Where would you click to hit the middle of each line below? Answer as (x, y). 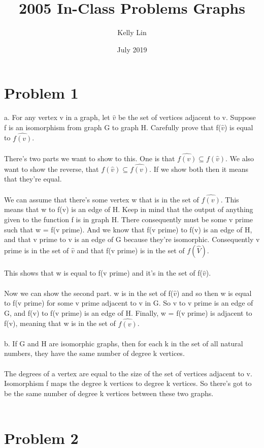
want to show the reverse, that (52, 169)
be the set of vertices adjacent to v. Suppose (187, 117)
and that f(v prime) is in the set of (131, 250)
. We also (240, 158)
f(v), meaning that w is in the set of (60, 323)
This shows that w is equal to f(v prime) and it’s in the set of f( (103, 273)
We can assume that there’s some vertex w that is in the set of (102, 199)
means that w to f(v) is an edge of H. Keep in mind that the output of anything (129, 209)
